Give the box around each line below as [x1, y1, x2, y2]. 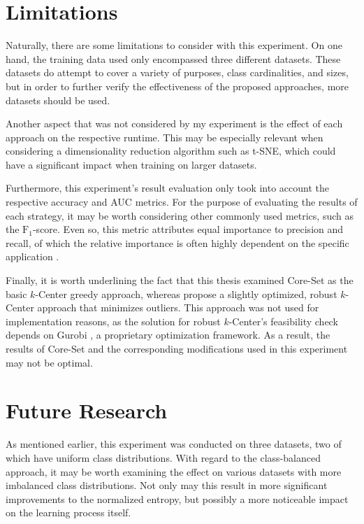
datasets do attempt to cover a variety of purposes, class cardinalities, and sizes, [6, 65, 349, 80]
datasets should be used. [6, 92, 110, 107]
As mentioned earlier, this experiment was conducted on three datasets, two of [6, 437, 342, 451]
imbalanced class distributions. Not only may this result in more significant [6, 478, 328, 493]
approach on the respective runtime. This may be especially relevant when [6, 129, 323, 144]
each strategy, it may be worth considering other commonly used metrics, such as [6, 208, 354, 222]
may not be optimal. [6, 355, 93, 369]
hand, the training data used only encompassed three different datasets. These [6, 51, 341, 66]
